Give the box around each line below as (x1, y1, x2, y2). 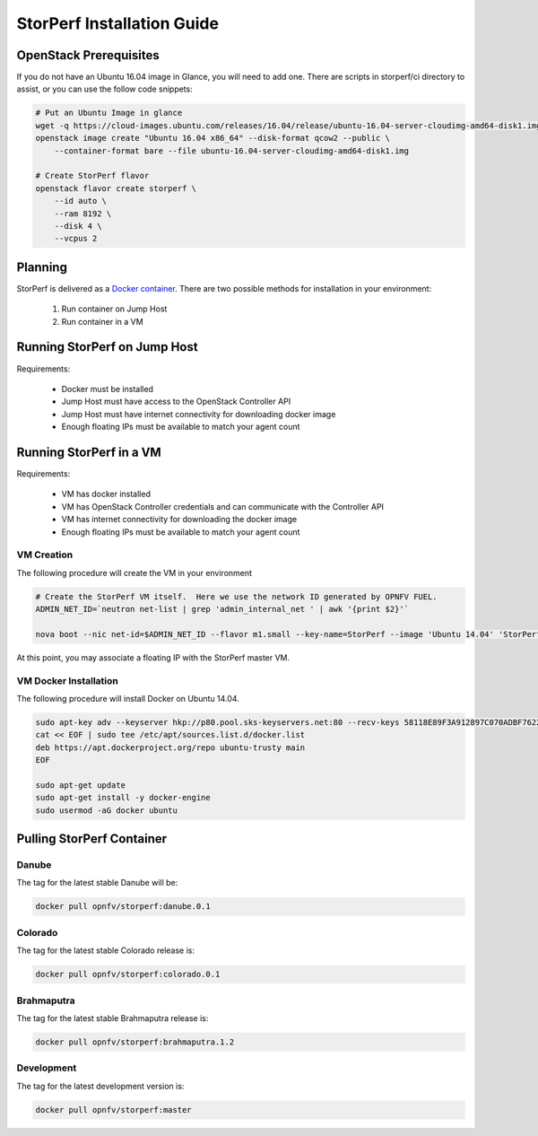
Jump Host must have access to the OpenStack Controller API (61, 396, 291, 407)
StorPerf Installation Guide (16, 13, 220, 33)
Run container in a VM (61, 316, 143, 327)
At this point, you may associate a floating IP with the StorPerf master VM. (16, 651, 291, 663)
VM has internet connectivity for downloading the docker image (61, 514, 298, 525)
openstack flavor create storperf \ (35, 183, 197, 193)
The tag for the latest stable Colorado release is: (16, 945, 195, 956)
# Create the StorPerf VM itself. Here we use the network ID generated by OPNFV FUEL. (35, 591, 438, 601)
